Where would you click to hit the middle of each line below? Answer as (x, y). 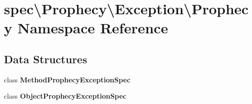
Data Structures (46, 59)
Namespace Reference (93, 28)
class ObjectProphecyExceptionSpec (65, 96)
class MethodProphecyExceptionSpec (67, 79)
